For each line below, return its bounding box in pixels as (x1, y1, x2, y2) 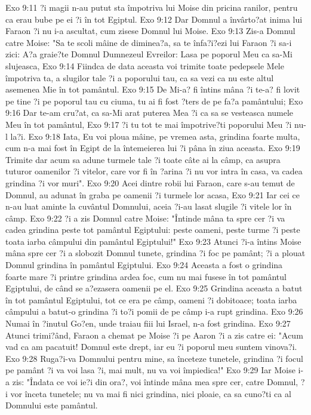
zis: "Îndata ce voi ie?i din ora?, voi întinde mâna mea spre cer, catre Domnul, (12, 376, 298, 388)
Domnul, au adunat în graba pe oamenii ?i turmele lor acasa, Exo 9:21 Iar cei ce (5, 188, 300, 201)
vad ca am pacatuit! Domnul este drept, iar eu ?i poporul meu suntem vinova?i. (5, 340, 297, 353)
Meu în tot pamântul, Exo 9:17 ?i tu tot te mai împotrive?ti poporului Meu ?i (5, 118, 292, 130)
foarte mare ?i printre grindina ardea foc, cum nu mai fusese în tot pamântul (5, 270, 287, 282)
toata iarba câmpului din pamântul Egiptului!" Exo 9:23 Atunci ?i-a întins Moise (5, 235, 301, 247)
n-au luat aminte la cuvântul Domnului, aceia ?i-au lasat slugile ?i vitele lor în (5, 200, 292, 213)
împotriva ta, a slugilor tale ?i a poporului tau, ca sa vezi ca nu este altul (5, 71, 274, 84)
